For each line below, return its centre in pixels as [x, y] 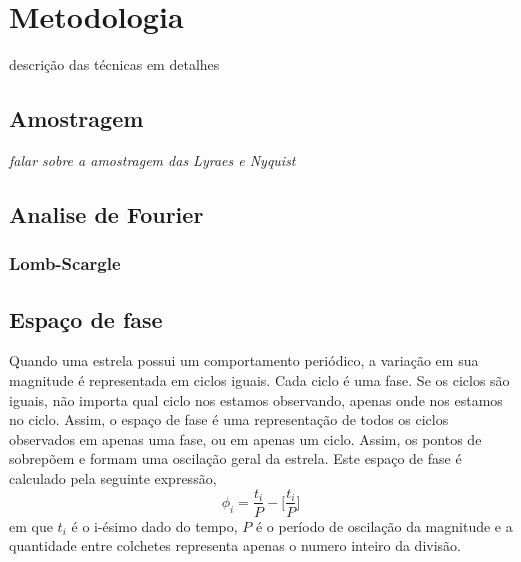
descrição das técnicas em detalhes [114, 64]
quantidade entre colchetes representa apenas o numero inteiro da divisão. [235, 545]
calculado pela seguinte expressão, [113, 477]
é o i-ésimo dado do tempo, [154, 525]
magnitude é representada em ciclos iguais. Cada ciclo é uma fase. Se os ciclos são [259, 379]
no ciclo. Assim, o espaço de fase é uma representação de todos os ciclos [229, 419]
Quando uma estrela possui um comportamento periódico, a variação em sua [244, 360]
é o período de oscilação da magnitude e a [384, 525]
